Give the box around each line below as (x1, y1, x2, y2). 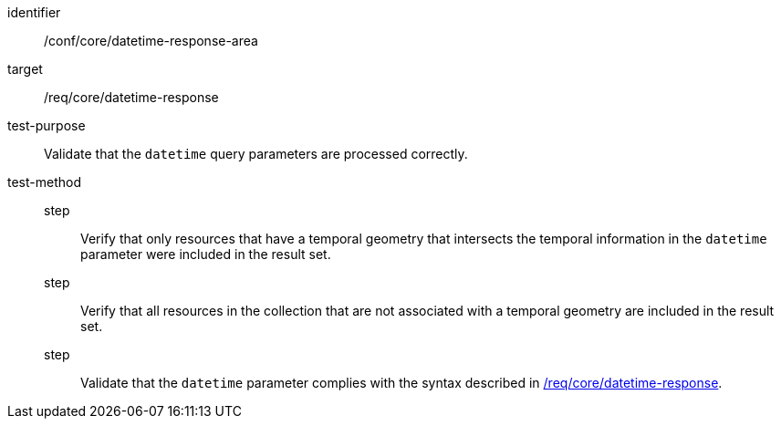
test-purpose (7, 118, 86, 133)
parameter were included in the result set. (80, 246, 331, 262)
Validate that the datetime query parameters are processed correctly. (44, 146, 468, 161)
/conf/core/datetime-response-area (44, 33, 258, 48)
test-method (7, 174, 81, 190)
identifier (7, 5, 61, 20)
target (7, 61, 43, 77)
